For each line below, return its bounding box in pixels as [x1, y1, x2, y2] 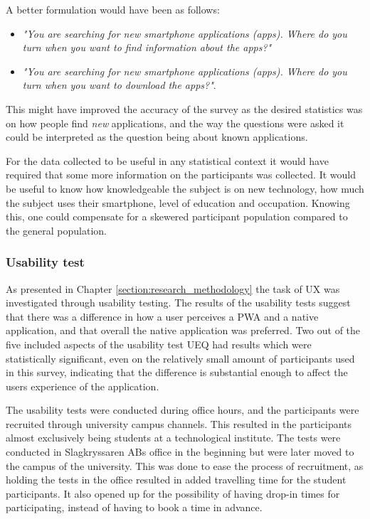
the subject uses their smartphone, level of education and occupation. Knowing [6, 195, 350, 210]
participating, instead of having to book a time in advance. [6, 500, 263, 515]
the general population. [6, 223, 107, 237]
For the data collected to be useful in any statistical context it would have [6, 153, 329, 168]
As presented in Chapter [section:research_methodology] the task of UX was [6, 281, 340, 296]
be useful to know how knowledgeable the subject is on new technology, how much [6, 181, 364, 196]
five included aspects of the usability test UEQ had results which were [6, 336, 312, 351]
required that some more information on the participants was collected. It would [6, 167, 356, 182]
